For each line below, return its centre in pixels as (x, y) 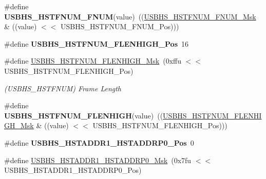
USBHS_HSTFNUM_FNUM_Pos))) (120, 26)
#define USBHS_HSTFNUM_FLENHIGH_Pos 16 (97, 43)
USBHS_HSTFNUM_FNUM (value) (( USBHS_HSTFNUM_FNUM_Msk (130, 16)
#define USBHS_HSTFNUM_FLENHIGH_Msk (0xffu (93, 61)
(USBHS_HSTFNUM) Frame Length (63, 88)
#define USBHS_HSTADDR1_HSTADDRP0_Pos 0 (99, 142)
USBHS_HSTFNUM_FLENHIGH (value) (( (84, 115)
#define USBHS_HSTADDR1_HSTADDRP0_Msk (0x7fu (98, 160)
